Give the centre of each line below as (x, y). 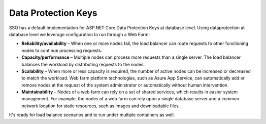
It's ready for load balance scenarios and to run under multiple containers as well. (92, 115)
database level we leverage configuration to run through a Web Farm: (80, 34)
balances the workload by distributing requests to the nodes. (83, 64)
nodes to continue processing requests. (62, 50)
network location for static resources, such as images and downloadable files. (100, 106)
